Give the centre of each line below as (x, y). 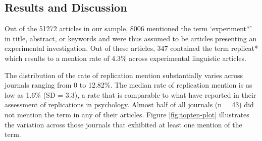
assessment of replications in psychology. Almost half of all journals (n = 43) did (129, 104)
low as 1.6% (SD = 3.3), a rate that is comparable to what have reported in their (130, 94)
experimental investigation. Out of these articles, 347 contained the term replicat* (132, 48)
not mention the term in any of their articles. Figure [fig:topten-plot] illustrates (127, 114)
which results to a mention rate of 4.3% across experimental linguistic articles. (125, 58)
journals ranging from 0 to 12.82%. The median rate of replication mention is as (128, 85)
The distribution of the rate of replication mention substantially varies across (124, 75)
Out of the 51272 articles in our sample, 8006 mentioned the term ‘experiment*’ (128, 28)
